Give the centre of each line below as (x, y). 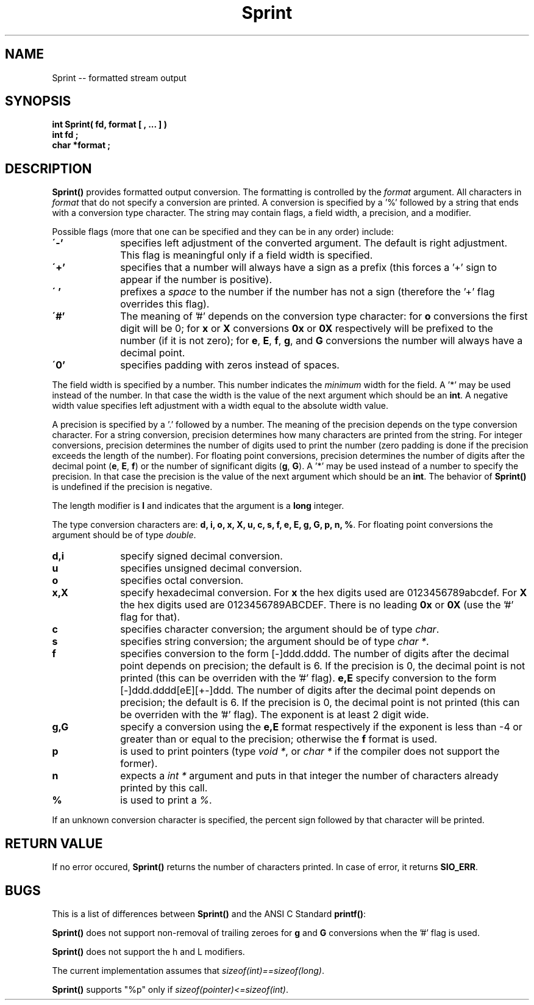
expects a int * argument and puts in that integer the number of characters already (309, 776)
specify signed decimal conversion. (201, 556)
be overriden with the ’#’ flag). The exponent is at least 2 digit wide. (275, 715)
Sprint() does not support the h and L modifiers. (148, 951)
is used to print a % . (166, 800)
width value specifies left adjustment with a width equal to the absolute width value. (220, 406)
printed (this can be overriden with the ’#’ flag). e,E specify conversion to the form (308, 678)
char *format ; (81, 145)
